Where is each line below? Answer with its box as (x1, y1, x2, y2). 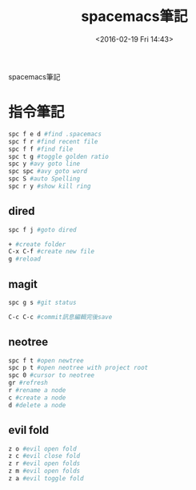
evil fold (8, 423, 50, 437)
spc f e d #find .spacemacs (8, 130, 102, 138)
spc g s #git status (8, 298, 78, 306)
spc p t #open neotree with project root (8, 364, 149, 372)
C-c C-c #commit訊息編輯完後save (8, 313, 113, 321)
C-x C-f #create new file (8, 248, 94, 256)
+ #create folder (8, 240, 66, 249)
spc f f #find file (8, 145, 74, 153)
